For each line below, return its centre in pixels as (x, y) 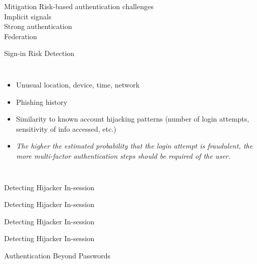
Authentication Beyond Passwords (58, 255)
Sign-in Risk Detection (39, 53)
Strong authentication (38, 26)
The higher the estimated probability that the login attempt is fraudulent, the (134, 146)
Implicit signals (28, 16)
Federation (21, 36)
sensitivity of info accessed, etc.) (66, 128)
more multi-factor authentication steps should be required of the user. (123, 155)
